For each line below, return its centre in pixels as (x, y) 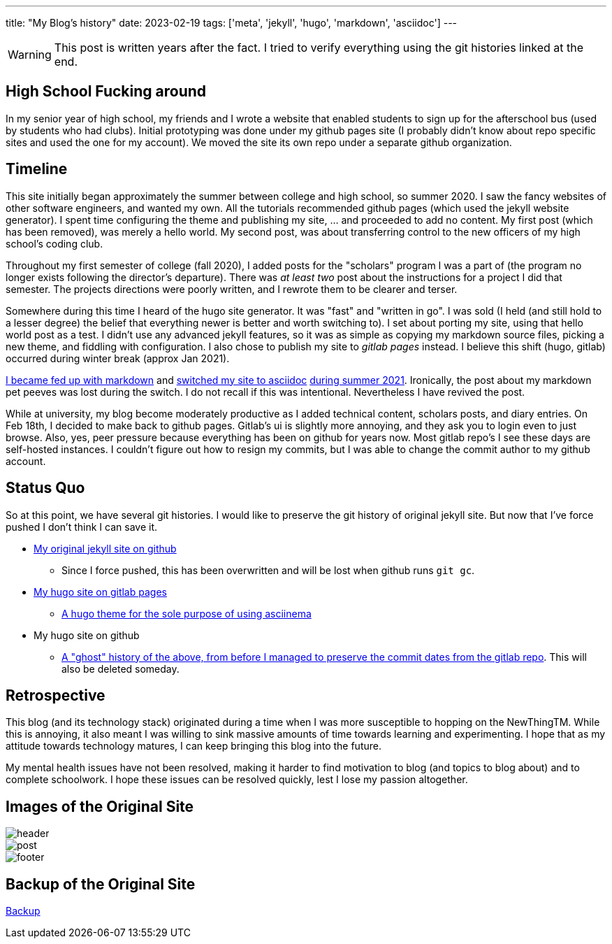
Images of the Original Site (100, 806)
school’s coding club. (54, 243)
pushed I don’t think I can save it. (82, 527)
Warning (30, 55)
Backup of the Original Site (101, 884)
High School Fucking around (106, 92)
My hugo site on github (87, 635)
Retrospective (56, 695)
